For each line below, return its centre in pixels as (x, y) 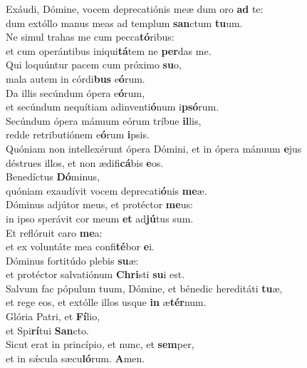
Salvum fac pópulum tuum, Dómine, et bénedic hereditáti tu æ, (144, 288)
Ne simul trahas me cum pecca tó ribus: (90, 37)
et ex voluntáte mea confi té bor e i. (80, 246)
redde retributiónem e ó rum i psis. (78, 134)
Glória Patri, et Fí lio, (53, 316)
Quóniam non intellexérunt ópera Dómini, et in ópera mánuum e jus (154, 148)
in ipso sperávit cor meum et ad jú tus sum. (100, 218)
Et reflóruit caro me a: (54, 232)
